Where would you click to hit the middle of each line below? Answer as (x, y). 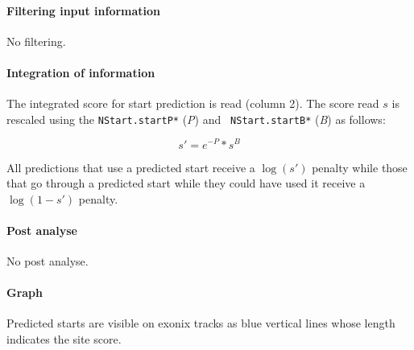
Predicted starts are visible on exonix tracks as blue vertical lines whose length (201, 323)
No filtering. (36, 41)
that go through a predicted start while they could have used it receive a (186, 183)
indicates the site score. (64, 339)
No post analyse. (48, 261)
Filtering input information (84, 10)
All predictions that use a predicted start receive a (131, 167)
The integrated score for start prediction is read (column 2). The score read (193, 103)
